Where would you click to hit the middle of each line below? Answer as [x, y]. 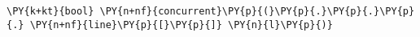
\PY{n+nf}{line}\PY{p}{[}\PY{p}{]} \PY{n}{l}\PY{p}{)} [181, 25]
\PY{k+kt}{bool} [50, 11]
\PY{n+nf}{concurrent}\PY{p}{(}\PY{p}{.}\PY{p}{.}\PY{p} [257, 11]
